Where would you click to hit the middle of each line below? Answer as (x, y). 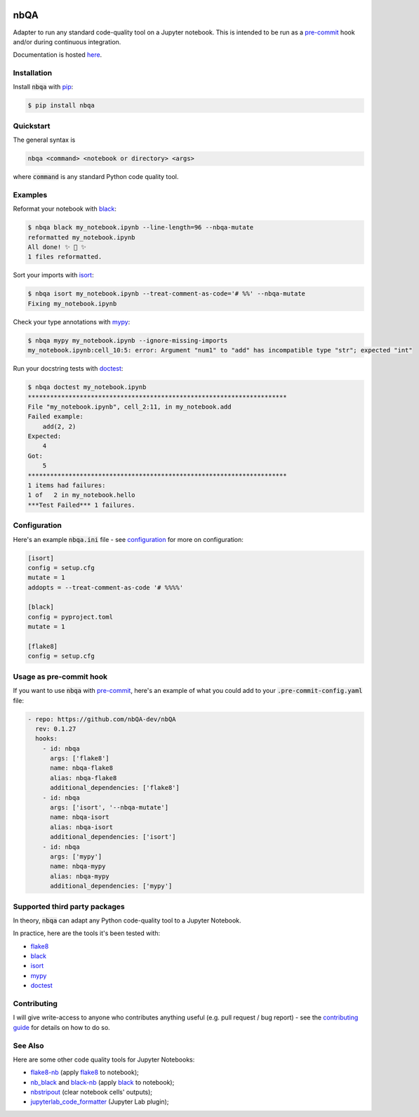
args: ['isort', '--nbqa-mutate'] (109, 808)
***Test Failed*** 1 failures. (82, 505)
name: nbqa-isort (80, 817)
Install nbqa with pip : (43, 87)
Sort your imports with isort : (53, 275)
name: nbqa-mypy (78, 866)
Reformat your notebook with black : (65, 209)
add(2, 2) (59, 426)
